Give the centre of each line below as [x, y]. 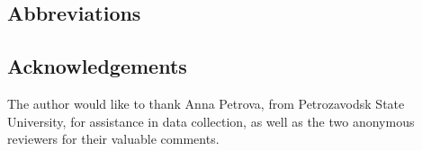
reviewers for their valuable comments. [113, 139]
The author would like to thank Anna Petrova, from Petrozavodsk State [206, 103]
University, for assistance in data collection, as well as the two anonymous [211, 121]
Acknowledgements [97, 66]
